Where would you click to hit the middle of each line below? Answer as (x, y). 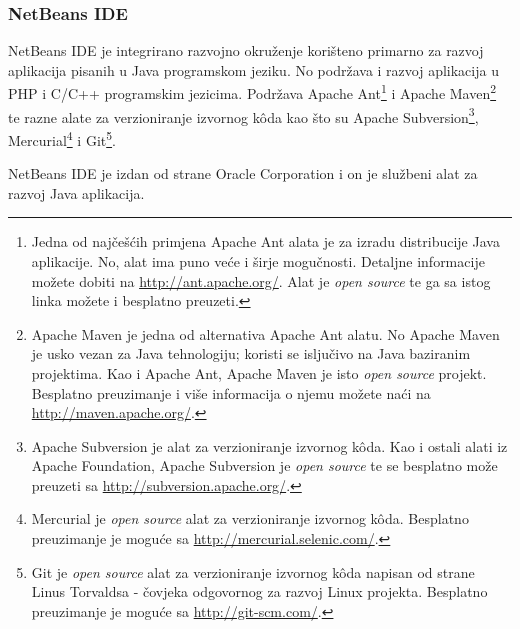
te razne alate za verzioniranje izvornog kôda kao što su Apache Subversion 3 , (243, 115)
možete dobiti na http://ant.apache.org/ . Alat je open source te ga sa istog (261, 280)
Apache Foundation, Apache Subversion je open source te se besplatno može (264, 465)
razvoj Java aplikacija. (76, 192)
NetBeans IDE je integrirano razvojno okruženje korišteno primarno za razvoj (246, 50)
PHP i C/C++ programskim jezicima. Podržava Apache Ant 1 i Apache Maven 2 (252, 92)
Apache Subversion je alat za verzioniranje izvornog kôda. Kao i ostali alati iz (269, 445)
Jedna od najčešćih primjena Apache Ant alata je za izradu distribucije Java (265, 241)
